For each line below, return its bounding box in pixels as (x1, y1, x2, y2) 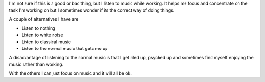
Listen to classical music (21, 39, 71, 45)
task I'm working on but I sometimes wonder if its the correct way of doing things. (9, 7, 175, 13)
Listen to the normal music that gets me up (21, 46, 108, 51)
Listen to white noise (21, 32, 63, 38)
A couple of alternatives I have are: (9, 16, 80, 22)
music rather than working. (9, 61, 64, 67)
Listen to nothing (21, 25, 56, 31)
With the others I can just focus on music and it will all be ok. (9, 70, 132, 76)
